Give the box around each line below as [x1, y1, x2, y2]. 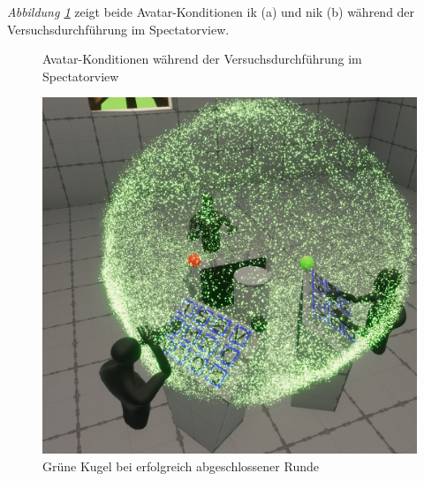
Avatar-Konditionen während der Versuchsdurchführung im [42, 50, 362, 68]
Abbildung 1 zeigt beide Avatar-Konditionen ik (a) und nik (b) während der [7, 3, 415, 20]
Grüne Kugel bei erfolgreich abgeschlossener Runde [42, 456, 319, 475]
